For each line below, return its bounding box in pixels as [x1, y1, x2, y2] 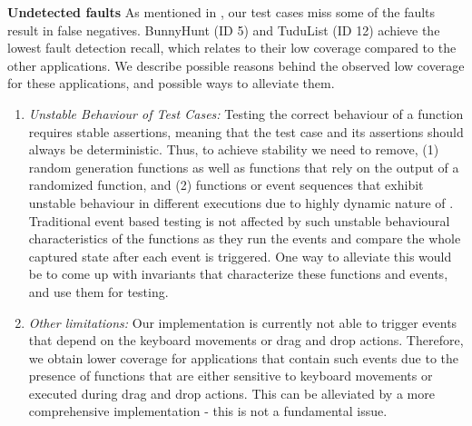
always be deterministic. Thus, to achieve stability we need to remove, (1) [28, 140, 439, 159]
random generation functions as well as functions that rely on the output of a [28, 157, 459, 176]
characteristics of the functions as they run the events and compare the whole [28, 229, 461, 248]
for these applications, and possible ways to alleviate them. [7, 74, 335, 93]
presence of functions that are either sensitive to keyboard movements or [28, 366, 433, 385]
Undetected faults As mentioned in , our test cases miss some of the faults [7, 3, 436, 21]
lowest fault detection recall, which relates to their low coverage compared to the [7, 38, 457, 57]
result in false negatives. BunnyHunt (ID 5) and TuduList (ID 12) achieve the [7, 20, 440, 39]
